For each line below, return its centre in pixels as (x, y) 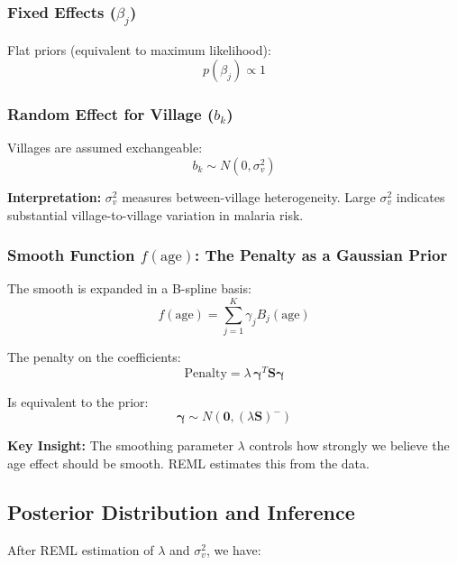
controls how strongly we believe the (349, 445)
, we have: (233, 549)
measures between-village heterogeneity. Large (249, 196)
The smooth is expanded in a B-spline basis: (129, 288)
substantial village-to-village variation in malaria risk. (155, 214)
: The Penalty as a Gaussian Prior (321, 255)
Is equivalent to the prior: (78, 401)
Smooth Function (71, 255)
